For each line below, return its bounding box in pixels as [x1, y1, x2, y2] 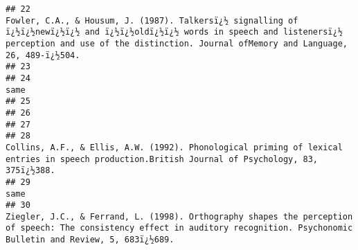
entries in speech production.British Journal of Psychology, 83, [6, 154, 319, 164]
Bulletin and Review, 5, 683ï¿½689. [6, 235, 174, 245]
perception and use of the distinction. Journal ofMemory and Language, [6, 38, 348, 48]
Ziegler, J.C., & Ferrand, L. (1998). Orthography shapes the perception [6, 211, 353, 222]
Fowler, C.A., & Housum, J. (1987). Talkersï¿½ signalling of [6, 15, 298, 26]
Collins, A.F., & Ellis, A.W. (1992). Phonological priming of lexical [6, 142, 343, 152]
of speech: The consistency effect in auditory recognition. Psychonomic [6, 223, 353, 233]
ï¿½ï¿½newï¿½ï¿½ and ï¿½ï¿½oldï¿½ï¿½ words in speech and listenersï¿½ [6, 27, 343, 37]
